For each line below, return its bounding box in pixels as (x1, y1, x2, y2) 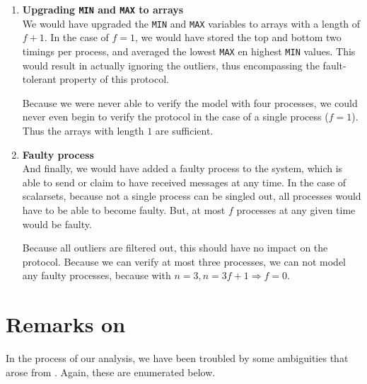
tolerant (22, 72, 57, 86)
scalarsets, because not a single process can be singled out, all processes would (22, 188, 361, 203)
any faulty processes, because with (22, 268, 171, 283)
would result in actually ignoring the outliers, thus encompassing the (22, 57, 320, 72)
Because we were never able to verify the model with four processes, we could (22, 95, 358, 110)
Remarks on (6, 310, 126, 339)
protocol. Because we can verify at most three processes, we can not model (22, 254, 346, 269)
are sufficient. (155, 123, 214, 137)
